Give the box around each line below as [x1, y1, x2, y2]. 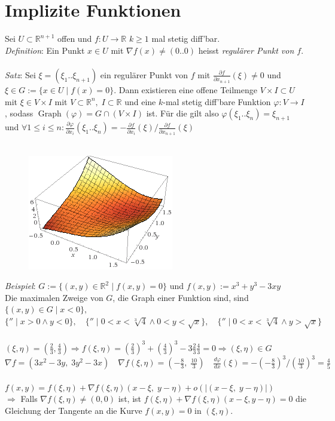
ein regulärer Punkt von [100, 68, 188, 81]
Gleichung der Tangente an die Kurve [5, 404, 142, 417]
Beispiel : [5, 279, 36, 292]
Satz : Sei [5, 68, 36, 81]
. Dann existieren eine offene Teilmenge [114, 83, 257, 96]
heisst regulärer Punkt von [198, 44, 294, 56]
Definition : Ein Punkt [5, 44, 85, 56]
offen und [57, 32, 92, 45]
